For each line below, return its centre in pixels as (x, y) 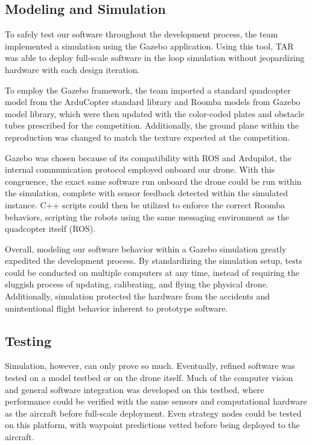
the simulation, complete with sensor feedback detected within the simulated (146, 193)
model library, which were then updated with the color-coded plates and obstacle (155, 113)
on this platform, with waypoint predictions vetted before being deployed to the (152, 425)
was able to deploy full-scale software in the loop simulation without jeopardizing (155, 58)
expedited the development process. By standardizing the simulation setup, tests (154, 261)
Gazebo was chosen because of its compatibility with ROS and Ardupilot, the (148, 157)
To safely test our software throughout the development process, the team (142, 34)
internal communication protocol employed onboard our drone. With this (140, 169)
